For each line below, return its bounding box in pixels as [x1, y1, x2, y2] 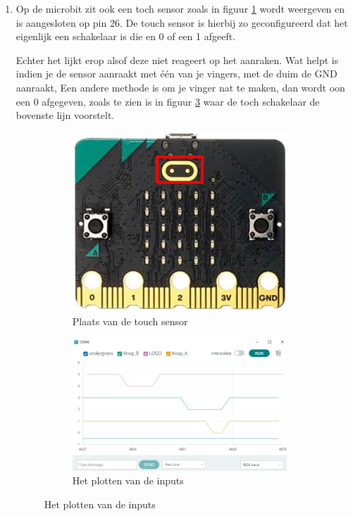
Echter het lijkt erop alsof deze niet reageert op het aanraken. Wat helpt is [16, 52, 339, 67]
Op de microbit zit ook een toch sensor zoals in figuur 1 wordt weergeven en [16, 1, 345, 15]
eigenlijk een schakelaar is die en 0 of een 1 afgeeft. [16, 29, 236, 44]
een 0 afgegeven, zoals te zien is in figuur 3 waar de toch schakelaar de [16, 94, 320, 108]
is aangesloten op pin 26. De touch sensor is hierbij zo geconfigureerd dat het [16, 15, 348, 30]
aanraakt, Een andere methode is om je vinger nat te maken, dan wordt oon [16, 80, 345, 94]
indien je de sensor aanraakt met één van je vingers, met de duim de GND [16, 66, 337, 81]
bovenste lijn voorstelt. [16, 108, 115, 122]
